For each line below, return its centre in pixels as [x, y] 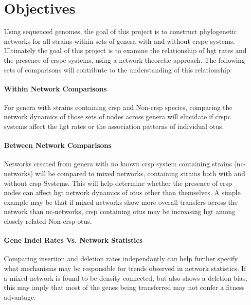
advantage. [20, 296]
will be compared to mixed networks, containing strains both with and [140, 173]
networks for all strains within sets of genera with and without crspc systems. [119, 41]
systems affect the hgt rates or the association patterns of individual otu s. [114, 126]
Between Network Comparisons [58, 145]
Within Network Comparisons [55, 88]
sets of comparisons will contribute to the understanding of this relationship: [118, 69]
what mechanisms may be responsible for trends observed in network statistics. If [125, 268]
